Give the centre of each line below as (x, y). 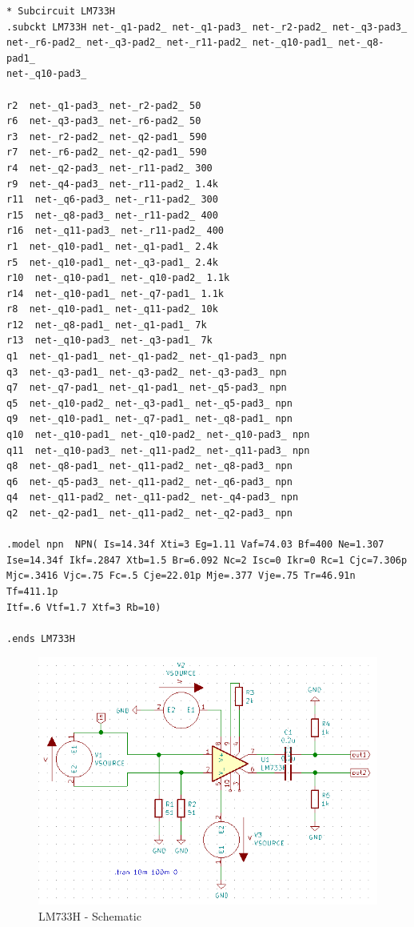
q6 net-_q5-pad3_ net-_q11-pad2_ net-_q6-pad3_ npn (149, 482)
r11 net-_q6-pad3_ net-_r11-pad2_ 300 (112, 200)
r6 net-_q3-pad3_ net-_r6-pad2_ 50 (104, 121)
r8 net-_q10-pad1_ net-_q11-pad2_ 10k (112, 309)
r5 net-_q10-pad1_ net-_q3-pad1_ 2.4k (112, 262)
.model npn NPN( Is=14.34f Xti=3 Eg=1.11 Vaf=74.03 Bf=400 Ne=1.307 (195, 545)
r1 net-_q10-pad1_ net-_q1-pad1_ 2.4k (112, 246)
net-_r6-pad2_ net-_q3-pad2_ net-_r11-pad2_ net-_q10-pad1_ (170, 43)
